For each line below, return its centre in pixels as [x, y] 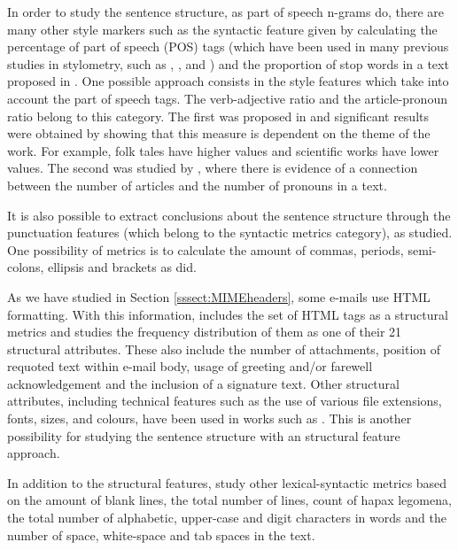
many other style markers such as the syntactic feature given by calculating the [222, 29]
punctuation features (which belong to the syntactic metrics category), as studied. [230, 232]
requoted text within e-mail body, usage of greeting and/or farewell [190, 366]
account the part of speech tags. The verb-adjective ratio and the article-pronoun [227, 98]
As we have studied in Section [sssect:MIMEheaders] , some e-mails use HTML [219, 296]
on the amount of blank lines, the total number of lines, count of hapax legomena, [229, 500]
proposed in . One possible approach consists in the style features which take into [228, 81]
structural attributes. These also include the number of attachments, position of [224, 349]
